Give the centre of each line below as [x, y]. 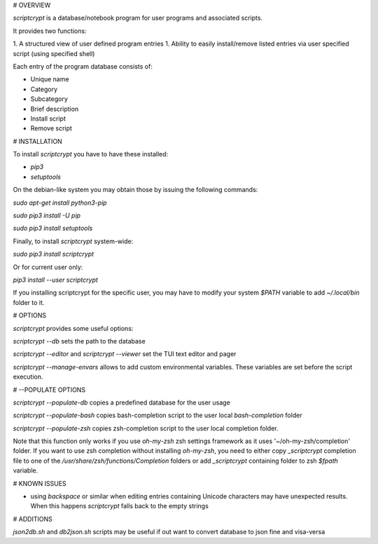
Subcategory [49, 99]
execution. [28, 377]
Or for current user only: [48, 267]
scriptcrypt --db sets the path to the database [79, 341]
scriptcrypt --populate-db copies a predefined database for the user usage [121, 402]
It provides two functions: [50, 31]
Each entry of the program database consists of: [83, 66]
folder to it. [29, 302]
